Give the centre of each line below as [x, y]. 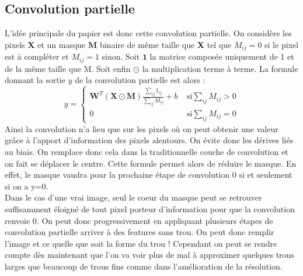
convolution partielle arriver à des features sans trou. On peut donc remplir [140, 232]
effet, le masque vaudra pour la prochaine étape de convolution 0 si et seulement [149, 175]
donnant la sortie [35, 80]
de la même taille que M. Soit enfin [68, 68]
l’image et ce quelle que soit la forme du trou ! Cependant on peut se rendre [141, 243]
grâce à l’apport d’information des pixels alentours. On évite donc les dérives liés [149, 140]
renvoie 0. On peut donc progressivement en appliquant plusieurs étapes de [139, 220]
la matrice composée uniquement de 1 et [222, 56]
